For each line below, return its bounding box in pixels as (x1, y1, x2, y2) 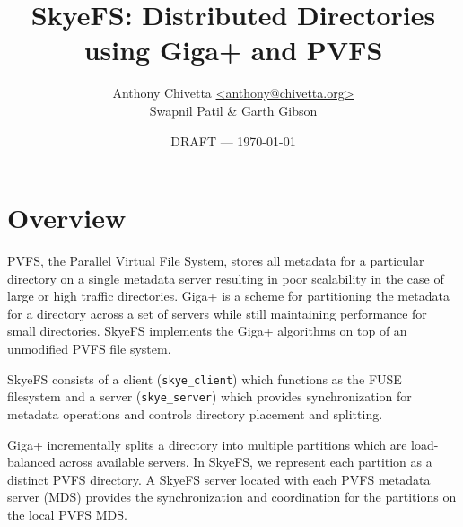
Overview (7, 199, 127, 236)
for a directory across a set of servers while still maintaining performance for (7, 303, 427, 322)
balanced (7, 452, 56, 471)
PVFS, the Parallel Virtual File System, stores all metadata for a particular (7, 251, 424, 270)
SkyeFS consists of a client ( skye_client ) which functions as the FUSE (7, 369, 402, 388)
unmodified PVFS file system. (7, 339, 171, 357)
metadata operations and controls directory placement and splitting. (7, 404, 383, 423)
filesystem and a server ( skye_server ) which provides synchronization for (7, 387, 412, 406)
